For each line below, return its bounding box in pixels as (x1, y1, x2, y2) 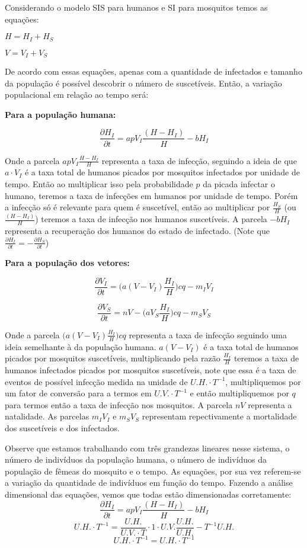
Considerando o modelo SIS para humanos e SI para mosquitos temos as (5, 1, 268, 13)
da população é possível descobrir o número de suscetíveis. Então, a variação (5, 76, 282, 89)
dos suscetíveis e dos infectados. (5, 421, 120, 434)
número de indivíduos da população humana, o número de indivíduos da (5, 453, 267, 466)
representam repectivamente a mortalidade (142, 410, 297, 422)
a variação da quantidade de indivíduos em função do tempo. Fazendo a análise (5, 476, 293, 489)
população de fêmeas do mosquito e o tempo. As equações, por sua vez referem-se (5, 464, 301, 477)
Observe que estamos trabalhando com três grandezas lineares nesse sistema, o (5, 441, 290, 454)
